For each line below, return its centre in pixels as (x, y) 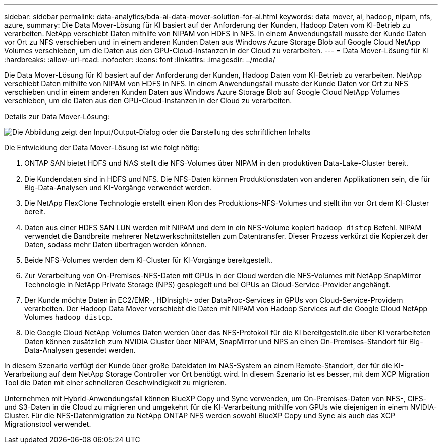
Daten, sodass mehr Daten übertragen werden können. (116, 244)
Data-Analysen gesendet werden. (80, 350)
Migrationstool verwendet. (48, 424)
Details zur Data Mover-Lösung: (57, 116)
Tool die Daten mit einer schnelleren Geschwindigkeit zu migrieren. (115, 383)
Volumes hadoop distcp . (68, 317)
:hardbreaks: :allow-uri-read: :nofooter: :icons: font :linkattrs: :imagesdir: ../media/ (140, 59)
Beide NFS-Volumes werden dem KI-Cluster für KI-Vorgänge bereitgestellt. (149, 260)
